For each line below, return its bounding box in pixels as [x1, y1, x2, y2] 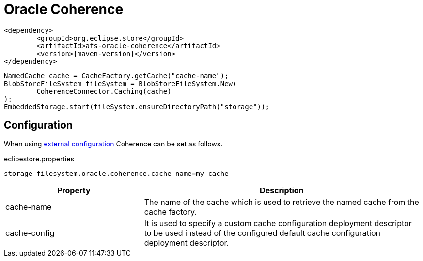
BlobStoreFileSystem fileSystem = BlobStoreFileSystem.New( [4, 79, 237, 87]
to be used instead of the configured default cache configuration [144, 228, 380, 238]
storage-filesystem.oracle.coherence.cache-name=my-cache [4, 169, 229, 177]
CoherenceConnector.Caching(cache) [36, 87, 172, 95]
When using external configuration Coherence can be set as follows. [4, 139, 223, 148]
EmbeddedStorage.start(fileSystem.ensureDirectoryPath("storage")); [4, 102, 269, 111]
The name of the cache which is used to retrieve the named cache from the [144, 197, 419, 207]
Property [57, 185, 91, 195]
